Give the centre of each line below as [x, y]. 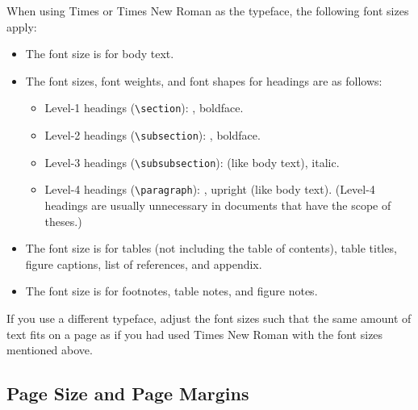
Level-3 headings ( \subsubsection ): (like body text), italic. [192, 162]
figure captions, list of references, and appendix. [144, 264]
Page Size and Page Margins [128, 393]
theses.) [63, 221]
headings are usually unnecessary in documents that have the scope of [218, 205]
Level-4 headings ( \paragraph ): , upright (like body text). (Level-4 [210, 189]
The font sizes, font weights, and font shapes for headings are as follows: [204, 80]
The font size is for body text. [100, 54]
